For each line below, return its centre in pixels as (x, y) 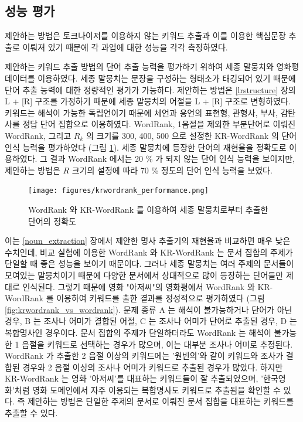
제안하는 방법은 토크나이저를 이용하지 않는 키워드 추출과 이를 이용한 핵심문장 (145, 35)
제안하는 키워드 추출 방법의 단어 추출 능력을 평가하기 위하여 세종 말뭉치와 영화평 (152, 67)
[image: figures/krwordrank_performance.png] (118, 191)
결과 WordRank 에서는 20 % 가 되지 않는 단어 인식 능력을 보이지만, (172, 159)
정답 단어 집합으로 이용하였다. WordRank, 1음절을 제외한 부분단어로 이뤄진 (159, 124)
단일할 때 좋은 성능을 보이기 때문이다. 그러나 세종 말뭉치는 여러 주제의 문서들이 (149, 263)
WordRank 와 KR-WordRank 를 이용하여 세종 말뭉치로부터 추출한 (148, 209)
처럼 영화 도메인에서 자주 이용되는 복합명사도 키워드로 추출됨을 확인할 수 (147, 389)
